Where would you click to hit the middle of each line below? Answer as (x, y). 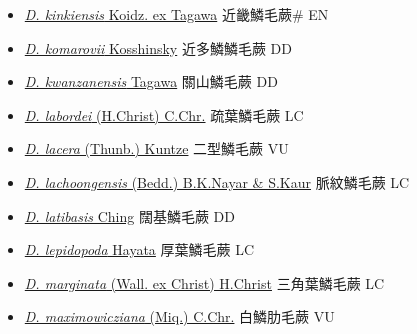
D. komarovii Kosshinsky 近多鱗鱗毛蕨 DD (158, 47)
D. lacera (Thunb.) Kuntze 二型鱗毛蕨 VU (156, 148)
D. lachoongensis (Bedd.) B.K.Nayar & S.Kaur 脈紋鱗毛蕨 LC (217, 181)
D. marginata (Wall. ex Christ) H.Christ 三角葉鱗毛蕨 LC (204, 282)
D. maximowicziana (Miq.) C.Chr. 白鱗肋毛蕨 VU (179, 316)
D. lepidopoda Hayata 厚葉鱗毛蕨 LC (139, 249)
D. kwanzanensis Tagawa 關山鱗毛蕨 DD (151, 81)
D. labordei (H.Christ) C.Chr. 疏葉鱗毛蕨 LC (164, 114)
